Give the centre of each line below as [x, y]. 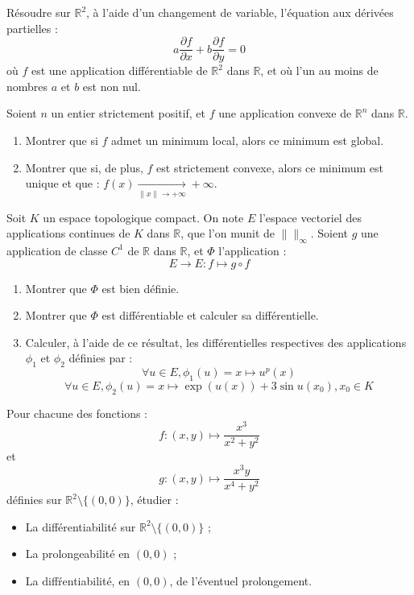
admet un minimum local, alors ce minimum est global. [247, 140]
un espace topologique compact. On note [143, 217]
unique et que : [62, 183]
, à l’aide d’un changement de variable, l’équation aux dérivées [240, 12]
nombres [27, 86]
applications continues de [68, 233]
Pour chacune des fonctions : [77, 413]
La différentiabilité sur [81, 526]
